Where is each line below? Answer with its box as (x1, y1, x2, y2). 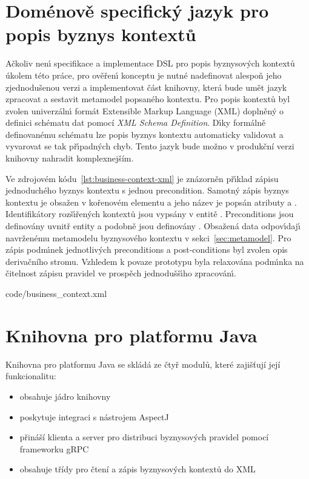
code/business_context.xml (5, 287, 107, 299)
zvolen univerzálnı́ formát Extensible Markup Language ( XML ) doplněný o (5, 104, 284, 117)
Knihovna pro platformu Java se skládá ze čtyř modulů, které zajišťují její (5, 357, 281, 370)
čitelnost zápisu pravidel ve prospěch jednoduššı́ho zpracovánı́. (5, 267, 236, 279)
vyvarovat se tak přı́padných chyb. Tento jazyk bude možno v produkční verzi (5, 140, 294, 152)
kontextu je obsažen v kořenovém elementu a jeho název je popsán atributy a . (5, 195, 297, 208)
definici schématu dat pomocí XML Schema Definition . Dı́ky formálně (5, 116, 266, 129)
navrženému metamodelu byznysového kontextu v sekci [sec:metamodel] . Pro (5, 231, 291, 244)
